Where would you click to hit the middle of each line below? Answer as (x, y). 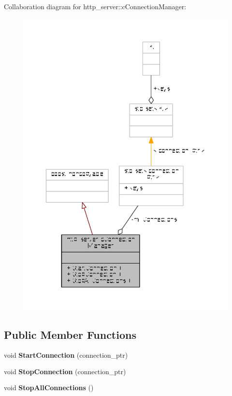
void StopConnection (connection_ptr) (65, 371)
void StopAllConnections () (49, 388)
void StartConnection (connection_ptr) (66, 355)
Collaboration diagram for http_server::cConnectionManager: (95, 6)
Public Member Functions (70, 335)
